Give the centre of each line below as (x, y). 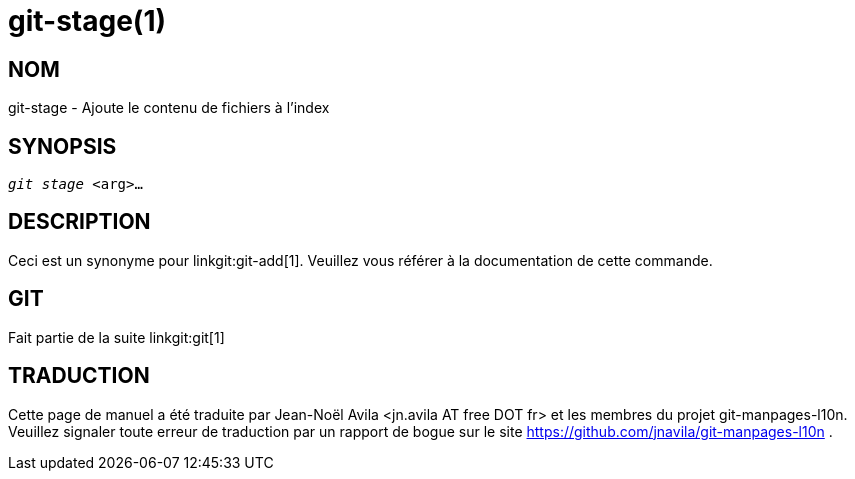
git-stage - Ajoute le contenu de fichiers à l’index (169, 108)
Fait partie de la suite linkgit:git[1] (116, 337)
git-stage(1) (87, 21)
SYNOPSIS (62, 146)
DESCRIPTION (79, 222)
